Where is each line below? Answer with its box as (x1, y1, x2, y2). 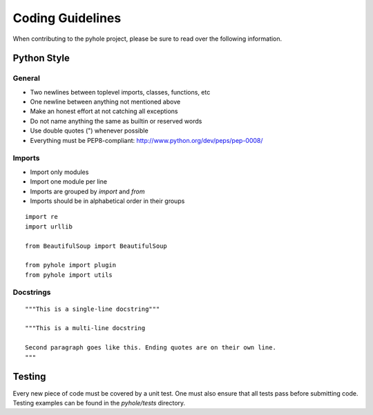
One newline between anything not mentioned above (30, 97, 181, 106)
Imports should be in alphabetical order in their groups (30, 197, 185, 205)
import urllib (25, 222, 73, 231)
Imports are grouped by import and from (30, 187, 145, 195)
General (12, 73, 41, 83)
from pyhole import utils (25, 271, 113, 279)
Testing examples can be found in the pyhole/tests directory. (12, 398, 186, 407)
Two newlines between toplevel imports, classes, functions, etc (30, 88, 211, 96)
